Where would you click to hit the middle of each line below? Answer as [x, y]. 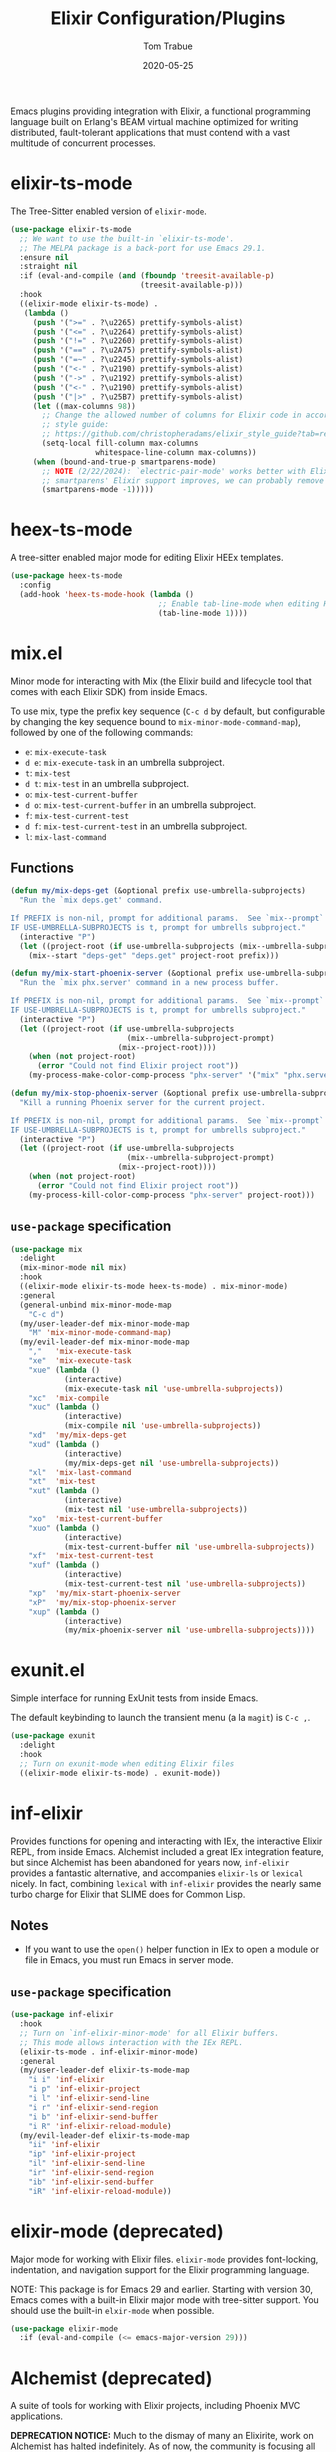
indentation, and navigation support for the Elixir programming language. [160, 2269]
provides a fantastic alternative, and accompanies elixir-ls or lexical [157, 1873]
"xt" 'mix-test [62, 1482]
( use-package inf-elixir [62, 2015]
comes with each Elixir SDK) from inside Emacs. [109, 691]
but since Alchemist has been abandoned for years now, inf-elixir [150, 1862]
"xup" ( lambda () [64, 1612]
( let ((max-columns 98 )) [84, 406]
